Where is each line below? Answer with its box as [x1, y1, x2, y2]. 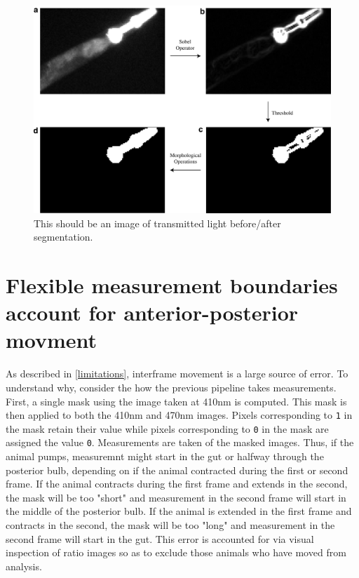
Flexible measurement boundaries [6, 271, 338, 300]
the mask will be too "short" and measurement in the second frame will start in [6, 490, 346, 504]
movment [6, 325, 97, 354]
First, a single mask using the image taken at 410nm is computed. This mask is [6, 394, 347, 408]
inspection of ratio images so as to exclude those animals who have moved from [6, 545, 346, 560]
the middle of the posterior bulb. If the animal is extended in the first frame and [6, 504, 352, 518]
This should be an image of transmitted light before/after [34, 215, 281, 230]
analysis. [6, 558, 42, 573]
